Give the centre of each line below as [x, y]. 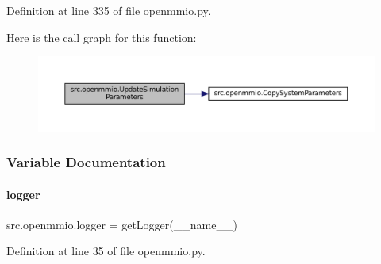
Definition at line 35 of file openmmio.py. [106, 251]
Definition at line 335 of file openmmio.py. [109, 10]
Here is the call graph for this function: [102, 37]
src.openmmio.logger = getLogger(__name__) [122, 224]
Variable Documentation [86, 162]
